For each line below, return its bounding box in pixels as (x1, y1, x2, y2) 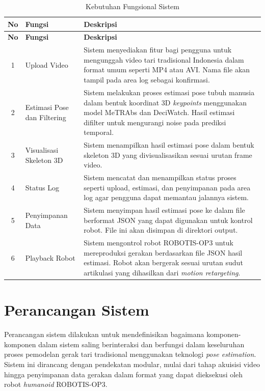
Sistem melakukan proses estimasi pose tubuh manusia (84, 87, 255, 97)
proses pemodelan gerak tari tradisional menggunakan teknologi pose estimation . (4, 349, 256, 359)
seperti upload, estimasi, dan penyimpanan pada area (84, 182, 251, 192)
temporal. (84, 127, 114, 137)
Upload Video (25, 59, 68, 70)
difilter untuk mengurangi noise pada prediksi (84, 117, 226, 127)
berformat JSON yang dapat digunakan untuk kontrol (84, 214, 253, 225)
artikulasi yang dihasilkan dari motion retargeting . (84, 267, 241, 277)
